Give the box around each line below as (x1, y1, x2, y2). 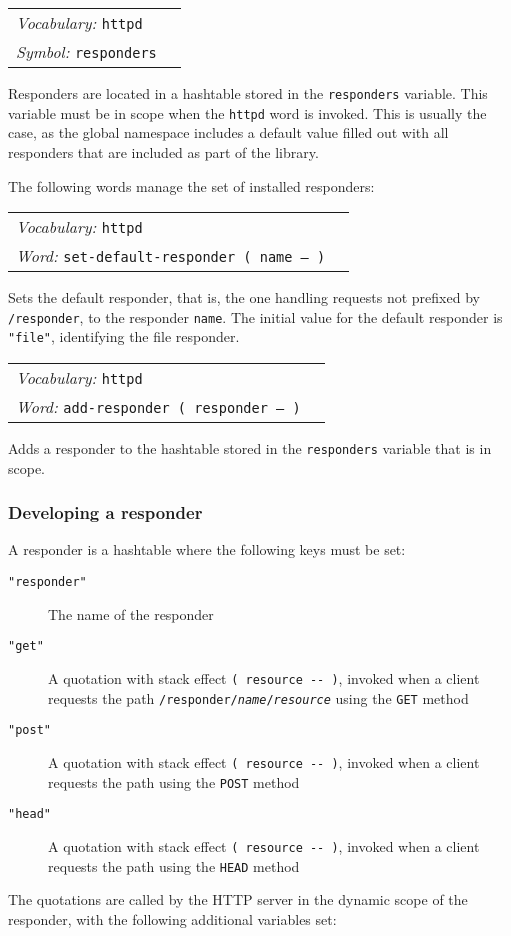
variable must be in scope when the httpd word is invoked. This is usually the (8, 102, 487, 123)
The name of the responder (48, 603, 214, 624)
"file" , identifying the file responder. (8, 326, 240, 347)
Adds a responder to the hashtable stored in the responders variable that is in (8, 438, 492, 458)
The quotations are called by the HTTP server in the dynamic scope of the (8, 889, 468, 910)
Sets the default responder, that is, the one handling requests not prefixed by (8, 287, 480, 308)
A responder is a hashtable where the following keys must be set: (8, 539, 406, 560)
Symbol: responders (16, 40, 157, 63)
